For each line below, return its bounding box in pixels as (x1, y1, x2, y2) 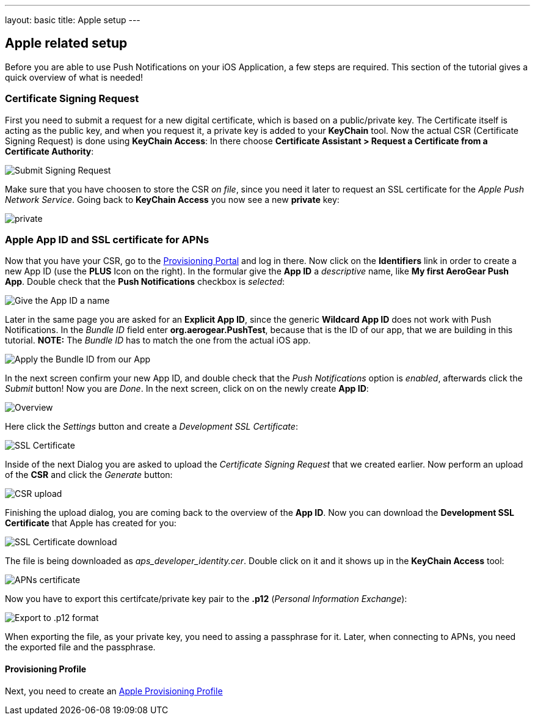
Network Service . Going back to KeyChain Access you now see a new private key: (5, 194, 340, 205)
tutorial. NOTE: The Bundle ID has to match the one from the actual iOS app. (5, 335, 311, 346)
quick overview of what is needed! (5, 72, 144, 83)
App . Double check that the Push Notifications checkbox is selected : (5, 276, 285, 287)
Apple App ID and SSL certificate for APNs (5, 233, 209, 246)
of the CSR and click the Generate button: (5, 469, 173, 480)
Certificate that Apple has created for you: (5, 518, 177, 529)
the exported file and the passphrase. (5, 642, 156, 653)
